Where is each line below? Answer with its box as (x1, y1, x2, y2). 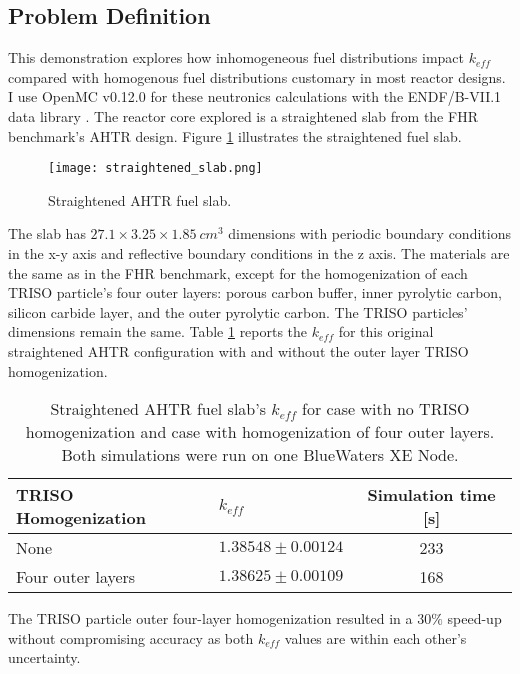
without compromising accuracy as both (8, 627, 254, 648)
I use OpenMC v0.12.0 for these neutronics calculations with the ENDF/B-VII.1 (8, 86, 502, 107)
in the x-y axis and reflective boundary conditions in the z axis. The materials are (8, 243, 510, 264)
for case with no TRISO (302, 397, 470, 421)
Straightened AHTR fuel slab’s (50, 397, 267, 421)
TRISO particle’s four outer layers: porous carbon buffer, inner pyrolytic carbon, (8, 282, 503, 303)
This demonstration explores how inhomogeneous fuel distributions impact (8, 47, 464, 68)
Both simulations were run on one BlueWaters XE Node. (61, 443, 459, 467)
